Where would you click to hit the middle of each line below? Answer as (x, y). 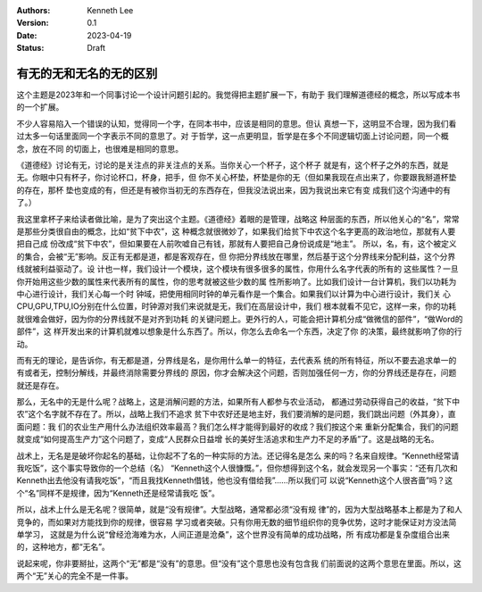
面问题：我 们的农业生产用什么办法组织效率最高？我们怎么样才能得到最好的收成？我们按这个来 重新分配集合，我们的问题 (237, 426)
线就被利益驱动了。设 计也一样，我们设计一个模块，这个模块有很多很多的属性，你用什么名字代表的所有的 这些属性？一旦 (237, 269)
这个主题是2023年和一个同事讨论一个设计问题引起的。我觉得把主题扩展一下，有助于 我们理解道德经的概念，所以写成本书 (238, 95)
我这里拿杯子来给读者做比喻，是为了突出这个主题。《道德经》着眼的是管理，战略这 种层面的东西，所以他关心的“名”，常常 (238, 219)
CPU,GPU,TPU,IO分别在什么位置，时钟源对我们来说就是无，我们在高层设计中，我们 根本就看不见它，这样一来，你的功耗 (237, 306)
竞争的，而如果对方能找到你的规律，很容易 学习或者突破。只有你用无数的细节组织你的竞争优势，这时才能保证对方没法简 (237, 521)
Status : (30, 48)
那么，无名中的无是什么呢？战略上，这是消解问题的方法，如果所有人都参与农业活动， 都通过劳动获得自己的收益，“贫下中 (238, 402)
